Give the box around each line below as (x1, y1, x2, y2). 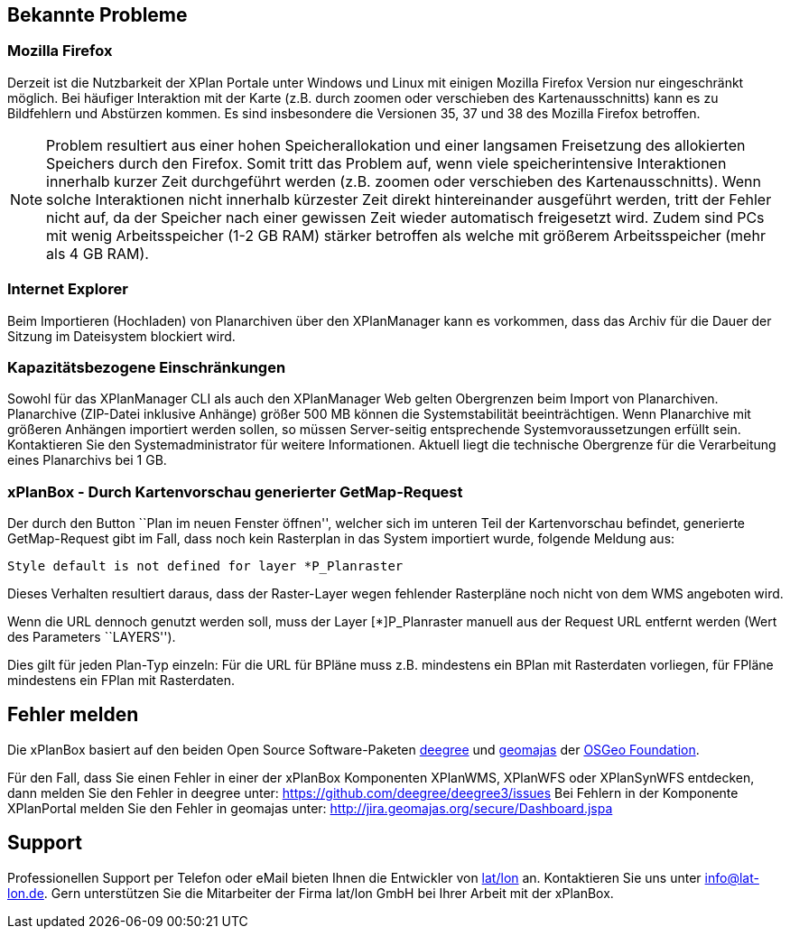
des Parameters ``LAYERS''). (7, 629, 176, 645)
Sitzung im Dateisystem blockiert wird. (7, 328, 236, 344)
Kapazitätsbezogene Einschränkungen (7, 357, 286, 376)
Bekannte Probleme (7, 4, 188, 26)
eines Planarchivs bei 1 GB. (7, 452, 167, 468)
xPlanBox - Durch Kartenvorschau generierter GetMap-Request (7, 482, 463, 501)
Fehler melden (7, 703, 139, 727)
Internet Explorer (7, 280, 128, 299)
